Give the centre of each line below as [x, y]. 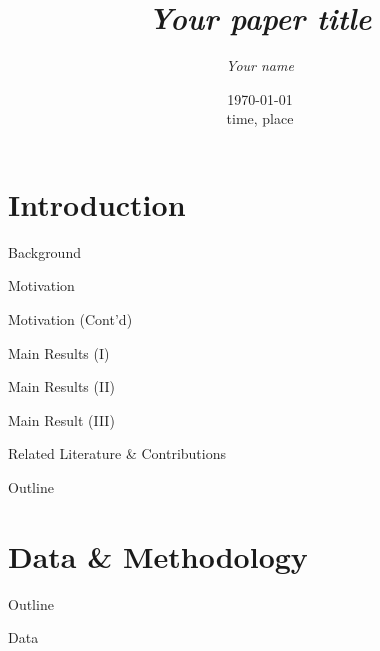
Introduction [97, 203]
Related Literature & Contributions [117, 453]
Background [44, 251]
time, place [260, 118]
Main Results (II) [61, 386]
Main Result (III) [61, 419]
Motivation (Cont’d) [70, 319]
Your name [260, 65]
